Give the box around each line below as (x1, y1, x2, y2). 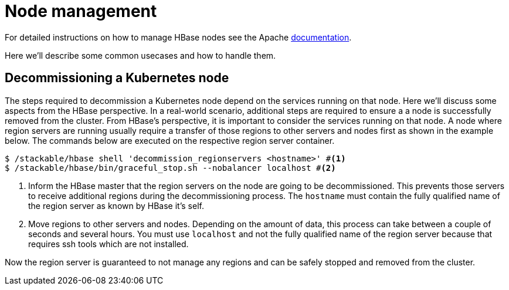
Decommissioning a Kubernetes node (5, 70, 229, 86)
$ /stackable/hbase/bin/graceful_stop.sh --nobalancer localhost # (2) (5, 163, 336, 173)
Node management (5, 1, 157, 21)
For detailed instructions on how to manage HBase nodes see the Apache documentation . (5, 32, 352, 42)
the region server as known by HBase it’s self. (28, 200, 204, 211)
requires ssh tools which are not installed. (28, 238, 189, 249)
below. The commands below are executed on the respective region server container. (5, 135, 335, 146)
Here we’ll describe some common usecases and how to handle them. (5, 50, 276, 60)
